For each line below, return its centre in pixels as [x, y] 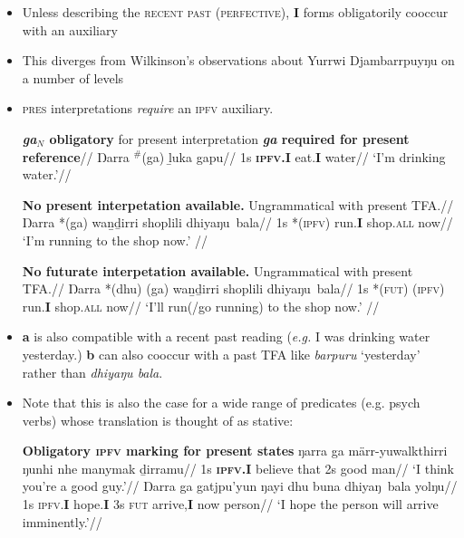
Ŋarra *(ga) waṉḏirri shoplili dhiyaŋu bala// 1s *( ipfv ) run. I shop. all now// [237, 222]
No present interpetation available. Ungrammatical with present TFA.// [238, 204]
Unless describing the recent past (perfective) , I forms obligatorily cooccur [235, 12]
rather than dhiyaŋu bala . [92, 372]
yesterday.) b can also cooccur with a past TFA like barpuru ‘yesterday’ [221, 354]
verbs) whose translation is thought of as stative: [158, 420]
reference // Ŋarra [76, 156]
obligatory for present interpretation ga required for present [229, 138]
